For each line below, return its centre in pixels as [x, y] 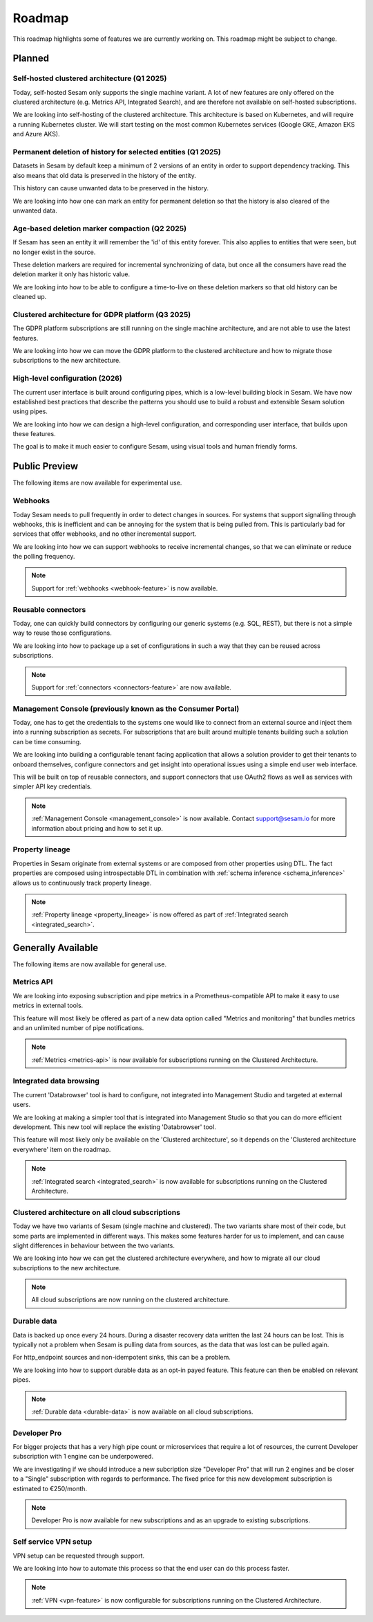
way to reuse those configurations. [62, 633]
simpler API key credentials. [52, 786]
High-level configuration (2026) [67, 379]
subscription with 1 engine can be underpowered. [83, 1457]
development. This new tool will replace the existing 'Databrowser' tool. [115, 1127]
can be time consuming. [47, 741]
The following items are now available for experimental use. [97, 483]
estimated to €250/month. [50, 1488]
